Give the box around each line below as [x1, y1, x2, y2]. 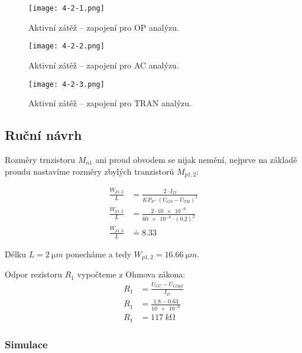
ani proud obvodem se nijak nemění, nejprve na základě [95, 153, 297, 165]
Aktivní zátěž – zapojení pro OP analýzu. [28, 21, 179, 33]
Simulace [5, 336, 48, 351]
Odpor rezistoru [5, 268, 63, 280]
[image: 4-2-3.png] [28, 80, 105, 89]
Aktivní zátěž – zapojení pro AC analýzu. [28, 58, 179, 71]
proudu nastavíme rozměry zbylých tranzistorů [5, 165, 174, 177]
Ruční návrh [5, 126, 82, 144]
